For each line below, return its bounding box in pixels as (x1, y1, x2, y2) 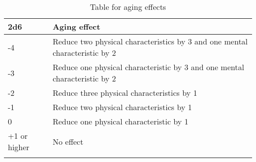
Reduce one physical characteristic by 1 (52, 116, 189, 127)
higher (8, 141, 30, 153)
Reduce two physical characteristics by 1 (52, 101, 192, 113)
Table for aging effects (90, 1, 166, 12)
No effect (52, 135, 84, 147)
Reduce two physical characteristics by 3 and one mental (52, 36, 248, 47)
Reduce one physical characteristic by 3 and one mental (52, 61, 244, 73)
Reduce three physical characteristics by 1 (52, 87, 197, 98)
